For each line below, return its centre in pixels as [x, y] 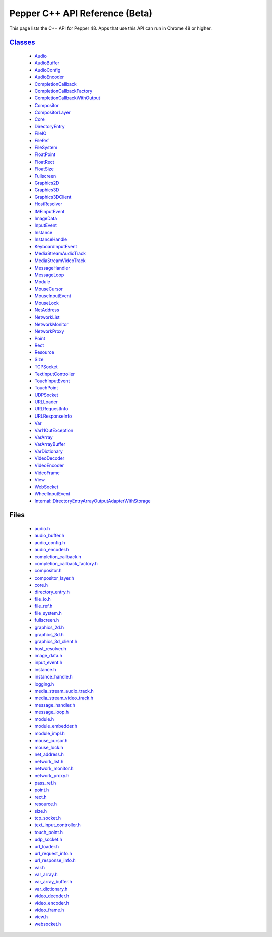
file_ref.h [44, 606]
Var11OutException [54, 430]
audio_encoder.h [52, 550]
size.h [41, 811]
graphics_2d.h [49, 627]
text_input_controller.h [57, 825]
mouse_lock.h [49, 748]
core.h [41, 585]
